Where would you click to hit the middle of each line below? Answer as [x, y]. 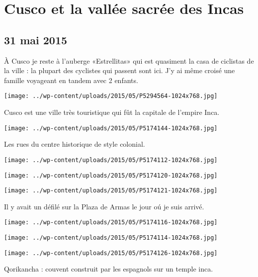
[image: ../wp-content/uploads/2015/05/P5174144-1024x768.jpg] [111, 128]
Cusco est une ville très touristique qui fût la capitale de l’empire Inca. [112, 112]
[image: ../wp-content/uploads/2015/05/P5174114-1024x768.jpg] [111, 238]
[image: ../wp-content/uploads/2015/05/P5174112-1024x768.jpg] [111, 160]
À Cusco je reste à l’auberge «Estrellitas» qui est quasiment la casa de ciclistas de [129, 60]
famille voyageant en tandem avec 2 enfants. [71, 80]
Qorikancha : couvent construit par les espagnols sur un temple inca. [109, 269]
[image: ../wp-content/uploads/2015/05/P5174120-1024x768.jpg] [111, 175]
